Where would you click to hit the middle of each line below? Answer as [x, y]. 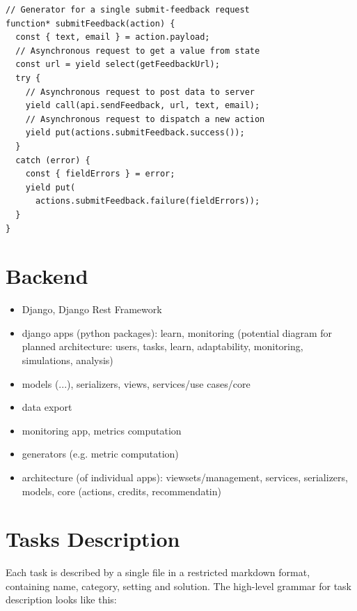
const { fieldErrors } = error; [100, 174]
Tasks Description [93, 539]
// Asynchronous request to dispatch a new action [145, 119]
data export [47, 407]
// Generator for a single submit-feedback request [128, 10]
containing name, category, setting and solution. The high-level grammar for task [179, 586]
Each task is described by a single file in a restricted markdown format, [158, 572]
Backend [47, 276]
